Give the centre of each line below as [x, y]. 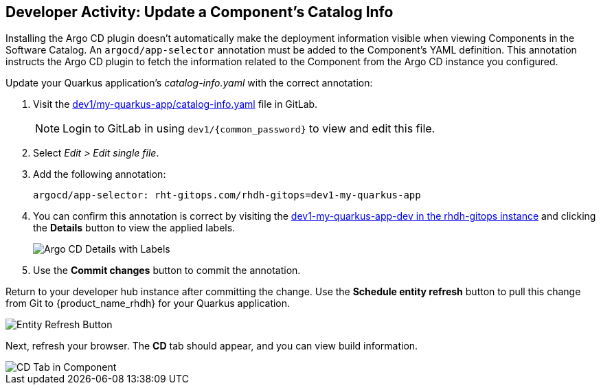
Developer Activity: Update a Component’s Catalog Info [200, 12]
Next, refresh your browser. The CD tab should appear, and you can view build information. [212, 346]
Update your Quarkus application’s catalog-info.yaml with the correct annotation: [189, 83]
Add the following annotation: [100, 174]
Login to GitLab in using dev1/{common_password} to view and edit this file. [249, 129]
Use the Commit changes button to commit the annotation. [167, 271]
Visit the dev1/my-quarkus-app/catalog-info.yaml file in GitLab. [175, 104]
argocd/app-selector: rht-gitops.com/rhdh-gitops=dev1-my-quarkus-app [227, 195]
